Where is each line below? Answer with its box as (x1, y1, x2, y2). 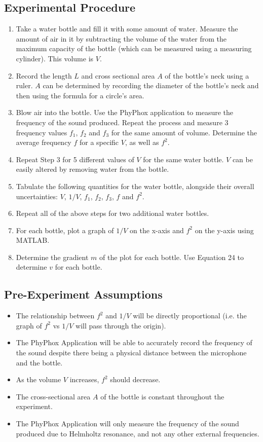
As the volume (16, 374, 61, 385)
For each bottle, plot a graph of (16, 225, 114, 235)
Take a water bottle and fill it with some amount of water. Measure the (16, 23, 238, 34)
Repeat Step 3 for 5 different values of (16, 154, 134, 164)
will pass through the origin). (76, 320, 166, 330)
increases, (69, 374, 99, 385)
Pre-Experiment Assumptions (4, 286, 163, 302)
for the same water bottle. (143, 154, 224, 164)
